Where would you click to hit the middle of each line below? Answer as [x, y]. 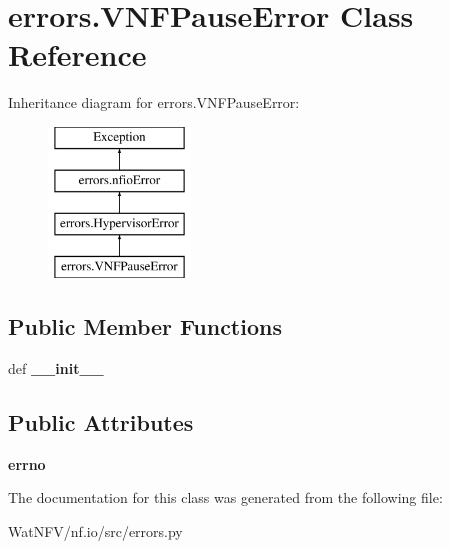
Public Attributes [101, 421]
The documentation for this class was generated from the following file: [225, 497]
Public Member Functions [145, 326]
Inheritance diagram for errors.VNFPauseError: [154, 102]
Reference [77, 54]
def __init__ [56, 367]
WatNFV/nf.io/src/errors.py [95, 530]
